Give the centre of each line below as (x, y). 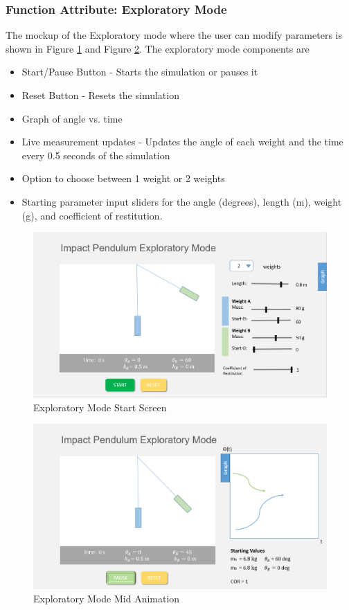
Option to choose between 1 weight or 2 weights (123, 178)
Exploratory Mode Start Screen (100, 407)
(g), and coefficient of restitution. (92, 215)
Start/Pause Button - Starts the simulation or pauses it (140, 72)
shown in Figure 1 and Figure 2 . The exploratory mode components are (158, 48)
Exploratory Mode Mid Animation (107, 599)
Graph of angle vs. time (72, 118)
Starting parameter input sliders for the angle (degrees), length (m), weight (182, 201)
